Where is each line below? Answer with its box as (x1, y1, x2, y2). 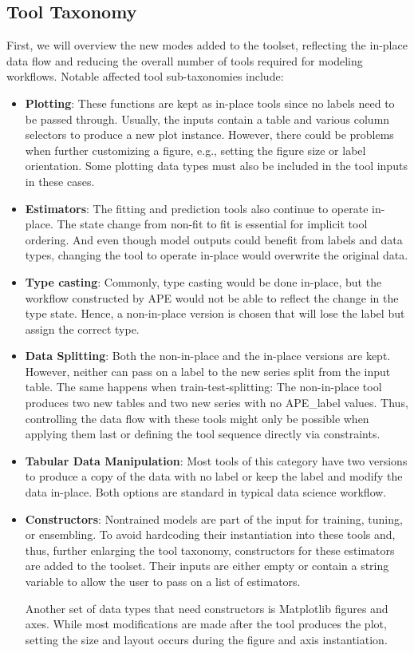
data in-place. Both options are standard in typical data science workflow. (25, 484, 387, 501)
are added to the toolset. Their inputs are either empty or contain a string (25, 557, 389, 574)
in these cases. (25, 172, 95, 189)
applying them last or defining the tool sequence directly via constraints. (25, 425, 380, 442)
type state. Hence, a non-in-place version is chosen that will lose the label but (25, 305, 405, 322)
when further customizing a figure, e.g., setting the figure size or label (25, 141, 366, 158)
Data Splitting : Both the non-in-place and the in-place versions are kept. (25, 347, 391, 364)
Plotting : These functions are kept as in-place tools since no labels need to (25, 94, 395, 111)
